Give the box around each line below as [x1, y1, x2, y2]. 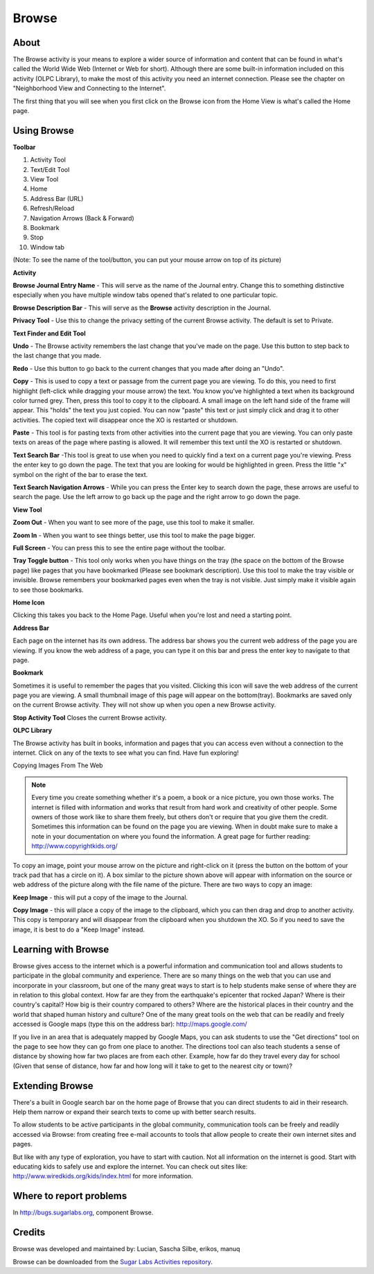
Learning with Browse [12, 943, 109, 955]
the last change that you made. [12, 351, 102, 360]
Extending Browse [12, 1080, 93, 1092]
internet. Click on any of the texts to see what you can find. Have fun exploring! [12, 749, 239, 757]
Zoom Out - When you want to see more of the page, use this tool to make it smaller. [12, 518, 255, 527]
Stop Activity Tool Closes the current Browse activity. [12, 713, 167, 722]
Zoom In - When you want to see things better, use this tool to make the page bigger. [12, 531, 256, 539]
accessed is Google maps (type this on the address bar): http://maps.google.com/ [12, 1020, 247, 1029]
